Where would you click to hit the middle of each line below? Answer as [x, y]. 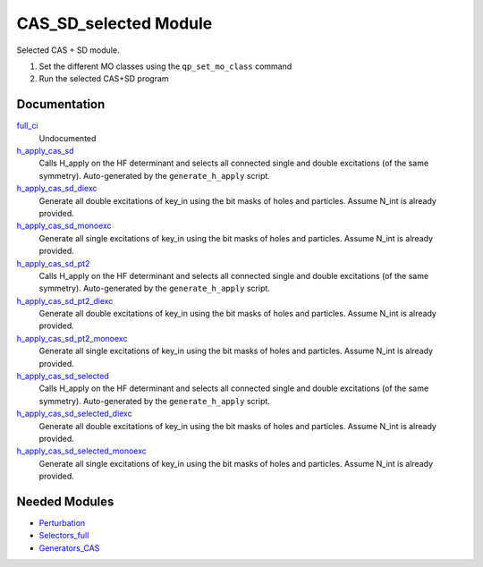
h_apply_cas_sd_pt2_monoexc [72, 338]
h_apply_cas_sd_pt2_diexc [65, 300]
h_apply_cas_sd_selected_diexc [75, 414]
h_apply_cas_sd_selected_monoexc [82, 451]
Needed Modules [65, 501]
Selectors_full [64, 536]
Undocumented [68, 138]
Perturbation [62, 523]
